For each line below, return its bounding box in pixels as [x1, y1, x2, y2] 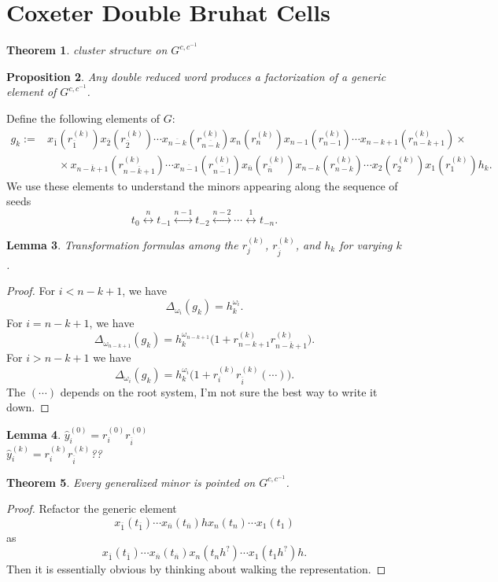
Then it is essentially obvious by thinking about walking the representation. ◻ [6, 561, 386, 577]
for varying [339, 236, 393, 252]
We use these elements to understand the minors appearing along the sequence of [6, 177, 398, 193]
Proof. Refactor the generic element [6, 500, 177, 517]
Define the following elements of [6, 110, 160, 126]
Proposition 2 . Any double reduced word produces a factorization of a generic [6, 68, 386, 84]
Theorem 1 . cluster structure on [6, 42, 168, 58]
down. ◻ [6, 399, 50, 415]
